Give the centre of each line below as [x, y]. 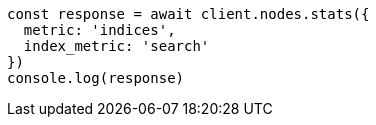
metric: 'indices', [99, 30]
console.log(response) [96, 78]
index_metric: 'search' [116, 46]
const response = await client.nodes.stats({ [188, 14]
